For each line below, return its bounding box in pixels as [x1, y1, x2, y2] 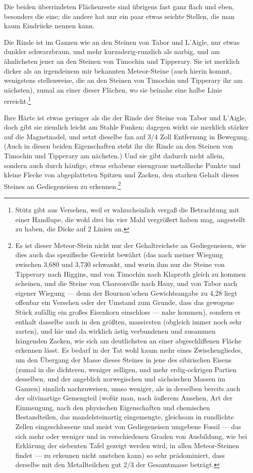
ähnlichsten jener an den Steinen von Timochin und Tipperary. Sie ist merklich [4, 56, 240, 66]
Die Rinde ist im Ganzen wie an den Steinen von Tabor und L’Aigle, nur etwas [4, 37, 240, 47]
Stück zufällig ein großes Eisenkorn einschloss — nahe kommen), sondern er [15, 306, 241, 317]
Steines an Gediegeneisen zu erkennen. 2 [4, 179, 121, 191]
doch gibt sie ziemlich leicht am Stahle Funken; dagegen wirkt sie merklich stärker [4, 122, 249, 132]
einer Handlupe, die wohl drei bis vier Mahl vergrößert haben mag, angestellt [15, 214, 246, 224]
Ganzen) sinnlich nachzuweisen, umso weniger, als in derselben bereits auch [15, 383, 240, 393]
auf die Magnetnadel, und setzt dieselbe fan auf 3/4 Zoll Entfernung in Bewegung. [4, 131, 249, 141]
